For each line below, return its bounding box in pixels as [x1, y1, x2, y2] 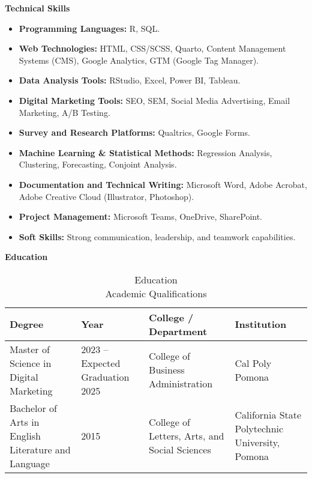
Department [149, 324, 208, 338]
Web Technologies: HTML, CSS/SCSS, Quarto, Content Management [19, 42, 286, 55]
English [10, 428, 41, 443]
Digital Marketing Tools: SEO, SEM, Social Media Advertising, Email [19, 94, 290, 106]
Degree [10, 317, 44, 331]
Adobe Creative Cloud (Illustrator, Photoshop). [19, 190, 194, 202]
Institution [235, 317, 287, 331]
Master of [10, 342, 50, 356]
